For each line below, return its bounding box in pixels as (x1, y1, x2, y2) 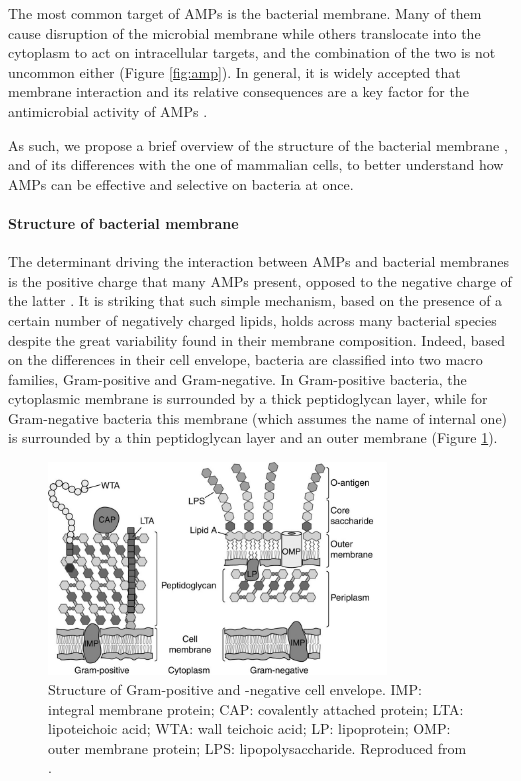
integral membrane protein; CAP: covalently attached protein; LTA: (48, 698, 464, 719)
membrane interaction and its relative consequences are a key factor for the (8, 81, 469, 102)
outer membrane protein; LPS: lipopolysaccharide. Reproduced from (48, 737, 467, 758)
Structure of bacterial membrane (8, 212, 239, 233)
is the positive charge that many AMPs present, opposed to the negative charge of (8, 270, 512, 291)
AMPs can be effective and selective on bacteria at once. (8, 173, 354, 194)
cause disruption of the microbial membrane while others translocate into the (8, 22, 481, 43)
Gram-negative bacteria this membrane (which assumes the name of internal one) (8, 407, 508, 428)
